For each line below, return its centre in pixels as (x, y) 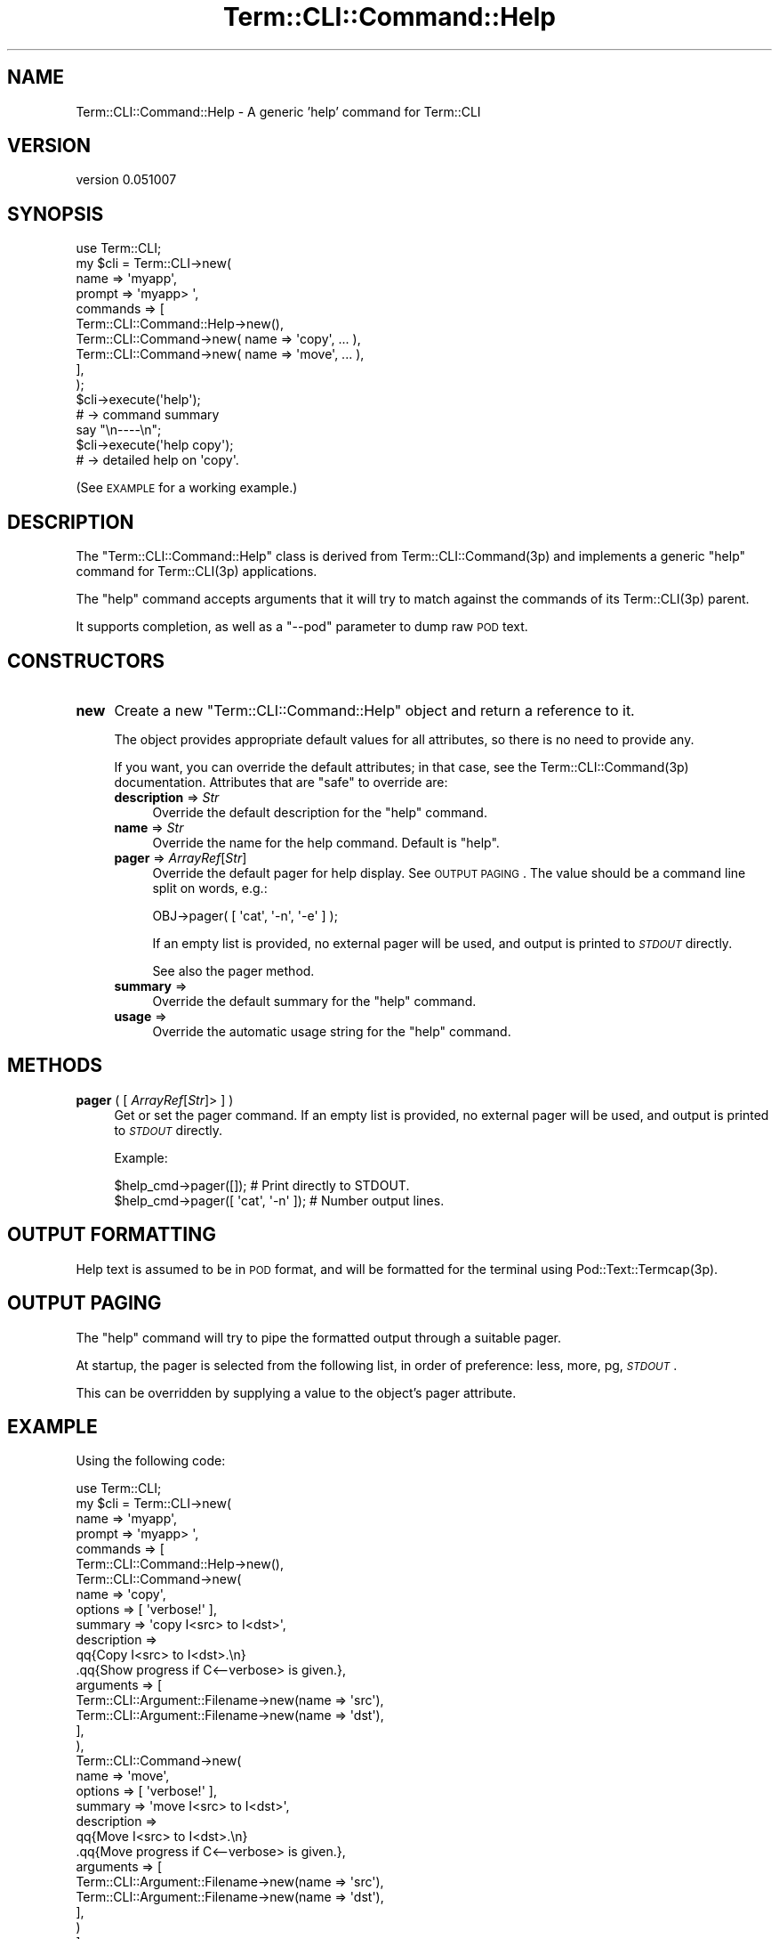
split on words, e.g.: (210, 888)
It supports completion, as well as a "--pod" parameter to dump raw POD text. (302, 627)
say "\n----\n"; (119, 430)
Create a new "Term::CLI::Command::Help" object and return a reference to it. (374, 710)
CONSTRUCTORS (86, 661)
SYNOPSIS (56, 214)
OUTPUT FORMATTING (112, 1235)
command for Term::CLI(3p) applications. (197, 572)
